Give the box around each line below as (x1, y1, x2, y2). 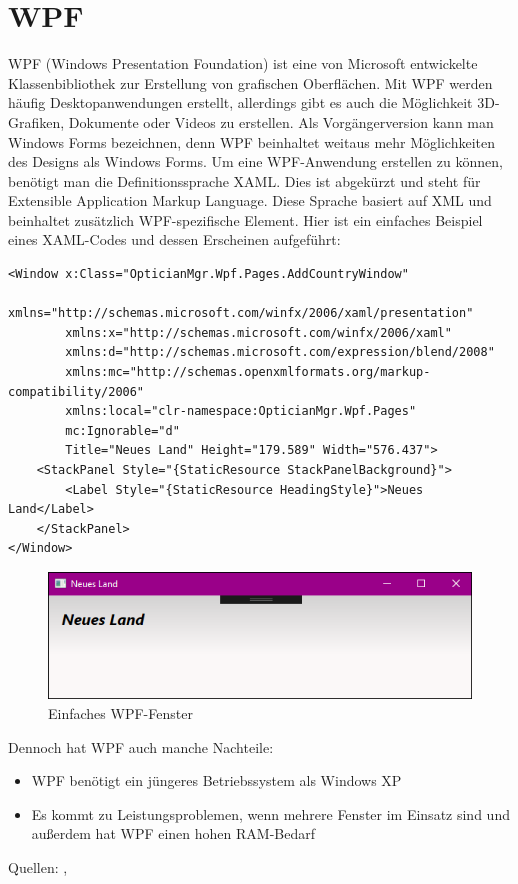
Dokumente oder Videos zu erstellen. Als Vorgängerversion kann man (68, 111, 494, 132)
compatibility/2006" (8, 384, 145, 399)
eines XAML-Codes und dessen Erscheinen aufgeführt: (8, 229, 341, 250)
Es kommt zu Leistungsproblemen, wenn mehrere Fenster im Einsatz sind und (31, 803, 510, 824)
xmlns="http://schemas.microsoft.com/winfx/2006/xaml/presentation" (8, 306, 474, 321)
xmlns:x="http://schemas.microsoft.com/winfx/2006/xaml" (65, 325, 452, 340)
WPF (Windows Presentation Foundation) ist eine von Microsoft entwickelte (8, 53, 478, 74)
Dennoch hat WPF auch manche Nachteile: (8, 736, 274, 757)
